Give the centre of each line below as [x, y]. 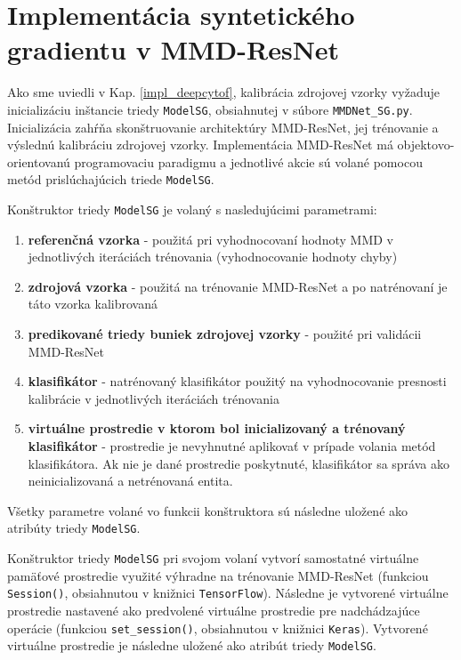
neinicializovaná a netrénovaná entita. [130, 481]
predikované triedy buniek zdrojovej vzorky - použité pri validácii [225, 334]
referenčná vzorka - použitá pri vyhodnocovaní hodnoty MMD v [210, 239]
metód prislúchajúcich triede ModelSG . [111, 179]
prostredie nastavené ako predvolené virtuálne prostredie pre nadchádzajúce [214, 610]
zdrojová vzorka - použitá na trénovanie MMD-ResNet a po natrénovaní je [238, 286]
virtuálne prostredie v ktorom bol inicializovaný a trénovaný [217, 428]
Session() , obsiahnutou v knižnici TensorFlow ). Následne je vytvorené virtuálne [228, 593]
